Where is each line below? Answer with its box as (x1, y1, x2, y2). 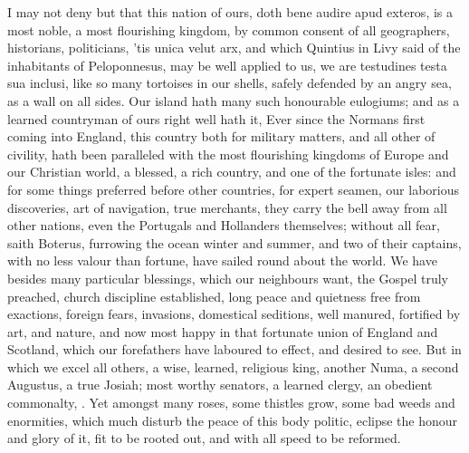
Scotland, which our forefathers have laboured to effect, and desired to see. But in (7, 340, 462, 359)
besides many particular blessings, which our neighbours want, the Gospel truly (7, 268, 448, 287)
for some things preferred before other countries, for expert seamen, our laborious (7, 179, 459, 198)
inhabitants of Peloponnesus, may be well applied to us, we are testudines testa (7, 55, 447, 74)
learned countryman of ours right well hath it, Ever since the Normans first (7, 109, 426, 128)
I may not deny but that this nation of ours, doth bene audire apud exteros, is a (7, 3, 454, 21)
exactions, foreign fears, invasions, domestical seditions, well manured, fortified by (7, 304, 461, 323)
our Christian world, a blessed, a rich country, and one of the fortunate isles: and (7, 162, 456, 181)
